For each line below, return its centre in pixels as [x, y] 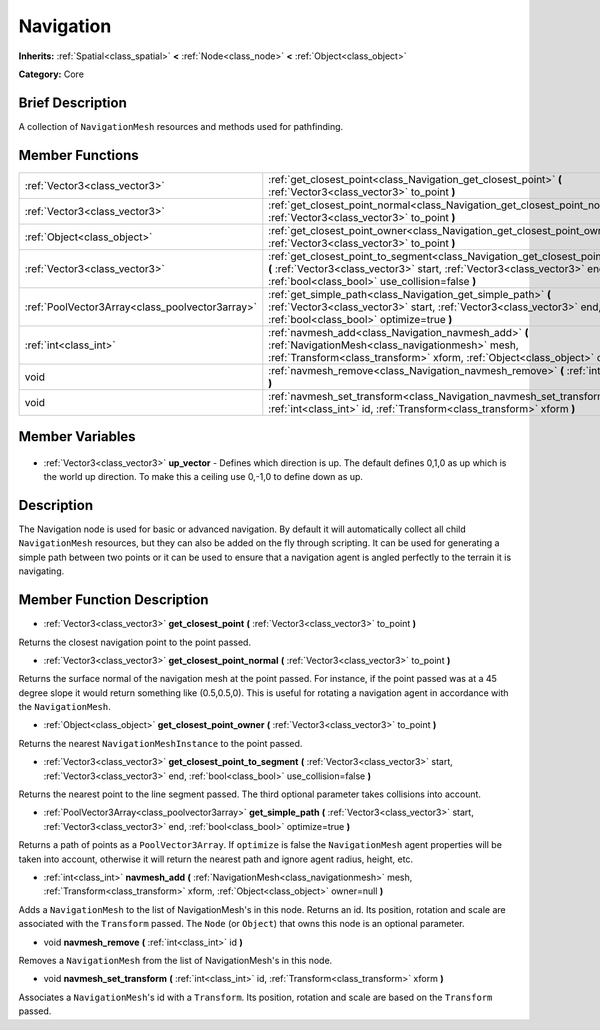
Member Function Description [113, 600]
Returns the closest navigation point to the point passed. [135, 642]
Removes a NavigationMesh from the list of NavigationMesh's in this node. [175, 960]
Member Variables [77, 436]
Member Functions [78, 155]
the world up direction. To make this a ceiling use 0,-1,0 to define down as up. [203, 477]
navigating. [41, 571]
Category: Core [51, 74]
